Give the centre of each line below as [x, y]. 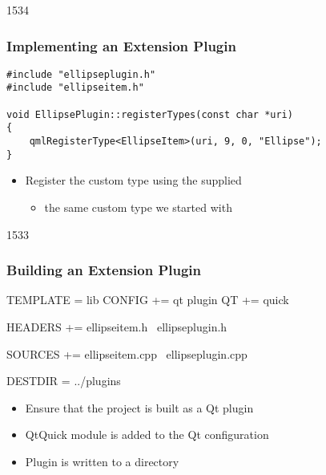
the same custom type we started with [138, 207]
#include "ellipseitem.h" [75, 88]
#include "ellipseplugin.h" [81, 74]
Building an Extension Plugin [104, 270]
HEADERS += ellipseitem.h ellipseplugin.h [117, 327]
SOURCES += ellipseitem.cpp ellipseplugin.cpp [127, 353]
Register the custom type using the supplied [133, 180]
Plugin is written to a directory [102, 461]
